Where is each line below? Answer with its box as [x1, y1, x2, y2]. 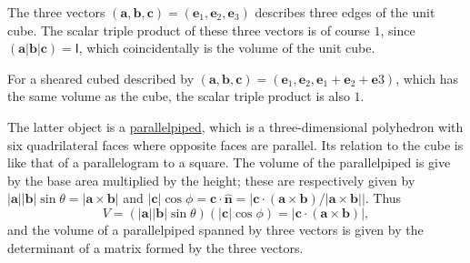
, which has [395, 68, 459, 87]
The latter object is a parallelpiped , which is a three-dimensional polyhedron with [7, 116, 464, 136]
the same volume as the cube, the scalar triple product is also [7, 86, 350, 106]
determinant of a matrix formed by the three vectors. [7, 238, 304, 257]
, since [380, 20, 415, 39]
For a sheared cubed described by [7, 68, 195, 87]
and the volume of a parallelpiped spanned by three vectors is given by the [7, 219, 424, 238]
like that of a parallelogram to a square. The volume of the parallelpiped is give [7, 153, 451, 172]
